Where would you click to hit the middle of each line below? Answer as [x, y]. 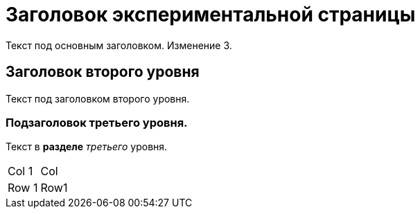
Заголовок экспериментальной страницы [211, 15]
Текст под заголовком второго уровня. [98, 98]
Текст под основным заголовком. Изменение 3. [119, 45]
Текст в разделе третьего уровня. [87, 147]
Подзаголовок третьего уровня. [97, 122]
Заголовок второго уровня [103, 72]
